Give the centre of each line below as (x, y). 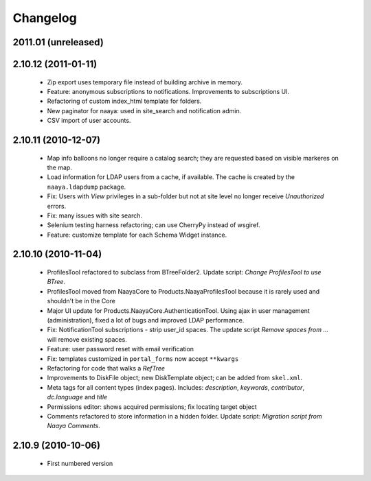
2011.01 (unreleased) (58, 42)
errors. (57, 206)
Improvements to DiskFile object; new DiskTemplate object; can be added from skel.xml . (175, 378)
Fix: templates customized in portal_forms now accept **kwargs (143, 359)
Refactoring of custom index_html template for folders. (124, 101)
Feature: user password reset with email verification (121, 349)
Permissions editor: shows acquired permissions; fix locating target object (152, 407)
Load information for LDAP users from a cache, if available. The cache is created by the (171, 177)
